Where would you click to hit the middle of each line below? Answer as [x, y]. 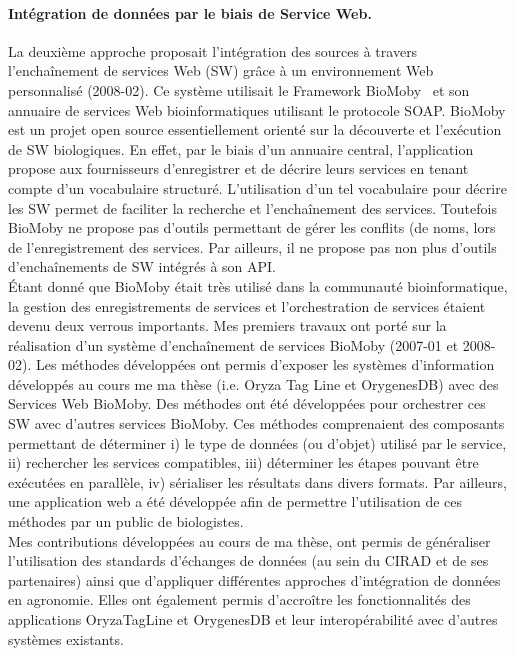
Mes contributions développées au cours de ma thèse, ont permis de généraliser [249, 540]
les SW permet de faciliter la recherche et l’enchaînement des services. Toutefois [252, 207]
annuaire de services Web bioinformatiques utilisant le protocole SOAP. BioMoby [257, 109]
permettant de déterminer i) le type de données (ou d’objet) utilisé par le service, [257, 442]
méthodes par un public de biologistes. [126, 521]
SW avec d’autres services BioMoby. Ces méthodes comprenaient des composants [256, 423]
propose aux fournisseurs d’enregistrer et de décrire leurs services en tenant [238, 168]
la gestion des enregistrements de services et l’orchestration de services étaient [247, 305]
